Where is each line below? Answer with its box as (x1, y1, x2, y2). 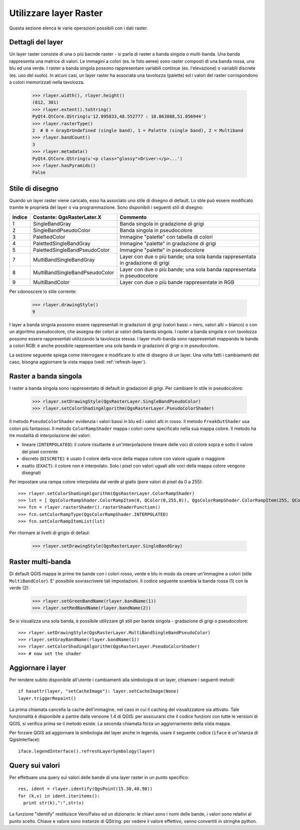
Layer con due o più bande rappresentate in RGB (119, 278, 234, 285)
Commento (119, 213, 147, 220)
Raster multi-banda (9, 558, 71, 566)
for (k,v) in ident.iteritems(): (18, 793, 100, 798)
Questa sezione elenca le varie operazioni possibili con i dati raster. (9, 25, 148, 31)
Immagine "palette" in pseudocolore (119, 246, 205, 253)
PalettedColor (33, 233, 65, 240)
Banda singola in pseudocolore (119, 227, 192, 234)
